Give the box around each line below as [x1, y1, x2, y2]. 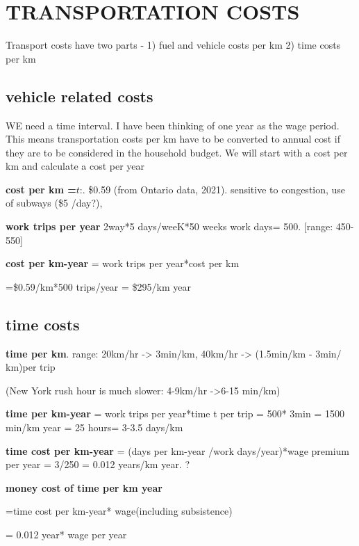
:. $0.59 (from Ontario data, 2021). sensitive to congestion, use [79, 182, 346, 196]
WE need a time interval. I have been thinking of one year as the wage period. [6, 118, 340, 132]
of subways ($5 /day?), [6, 195, 103, 210]
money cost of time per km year [6, 480, 162, 495]
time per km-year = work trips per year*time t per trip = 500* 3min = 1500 [6, 406, 344, 421]
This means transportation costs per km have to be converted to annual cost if [6, 131, 341, 146]
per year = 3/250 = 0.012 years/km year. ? [6, 457, 190, 472]
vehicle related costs [6, 85, 153, 106]
